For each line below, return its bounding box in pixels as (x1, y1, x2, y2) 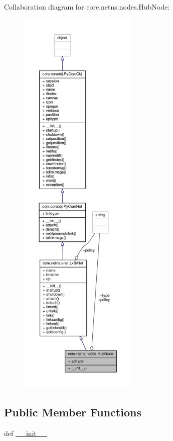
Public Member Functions (4, 404, 141, 419)
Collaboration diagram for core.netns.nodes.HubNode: (4, 2, 170, 12)
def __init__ (4, 427, 47, 438)
